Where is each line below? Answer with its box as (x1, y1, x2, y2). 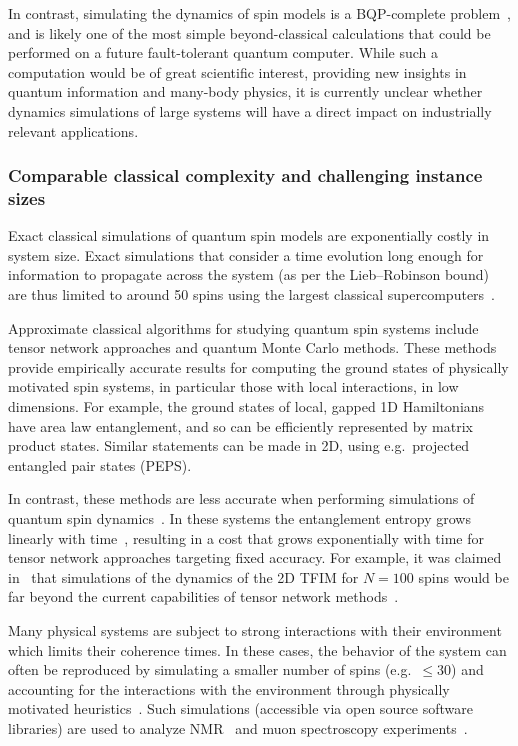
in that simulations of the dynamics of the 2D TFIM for (8, 566, 359, 587)
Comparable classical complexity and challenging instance (8, 163, 483, 188)
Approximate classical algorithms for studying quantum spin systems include (8, 317, 479, 338)
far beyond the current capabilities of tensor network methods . (8, 586, 399, 607)
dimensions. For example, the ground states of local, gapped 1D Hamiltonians (8, 396, 485, 417)
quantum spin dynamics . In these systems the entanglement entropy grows (8, 508, 471, 529)
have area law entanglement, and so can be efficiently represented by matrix (8, 415, 473, 436)
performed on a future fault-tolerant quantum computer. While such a (8, 42, 439, 63)
